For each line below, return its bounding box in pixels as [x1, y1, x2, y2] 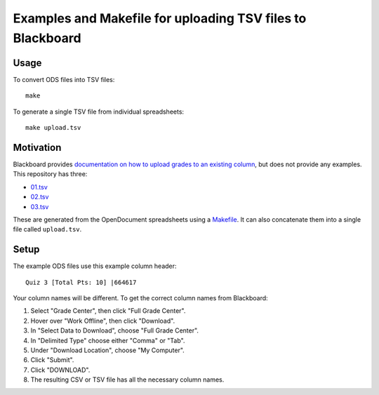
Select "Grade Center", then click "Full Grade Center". [30, 307, 186, 315]
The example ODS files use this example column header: [13, 262, 177, 270]
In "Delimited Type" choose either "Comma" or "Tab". [30, 336, 185, 344]
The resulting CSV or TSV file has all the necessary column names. [30, 375, 225, 384]
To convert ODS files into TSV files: [13, 75, 115, 83]
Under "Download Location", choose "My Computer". [30, 346, 185, 354]
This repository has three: [13, 170, 88, 178]
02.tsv [30, 193, 49, 201]
